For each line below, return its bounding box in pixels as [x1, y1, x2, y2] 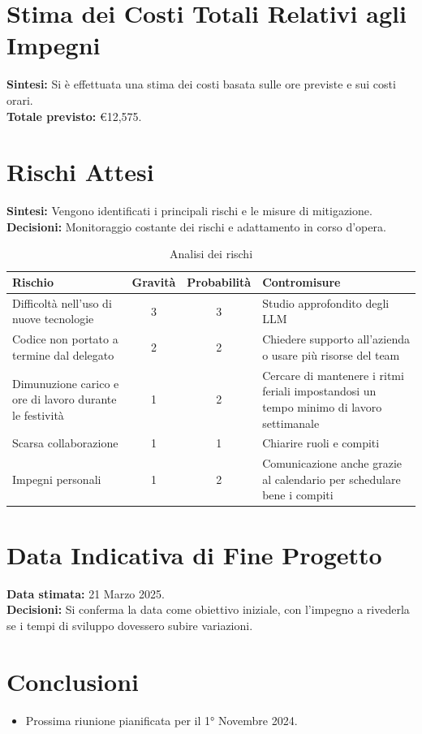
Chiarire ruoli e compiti [262, 434, 380, 451]
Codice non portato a [12, 330, 118, 348]
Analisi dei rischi [169, 245, 253, 262]
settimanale [262, 414, 320, 431]
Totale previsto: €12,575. [6, 107, 142, 124]
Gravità [131, 274, 176, 290]
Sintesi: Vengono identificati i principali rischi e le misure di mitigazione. [6, 202, 372, 219]
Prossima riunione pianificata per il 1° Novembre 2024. [25, 711, 298, 728]
